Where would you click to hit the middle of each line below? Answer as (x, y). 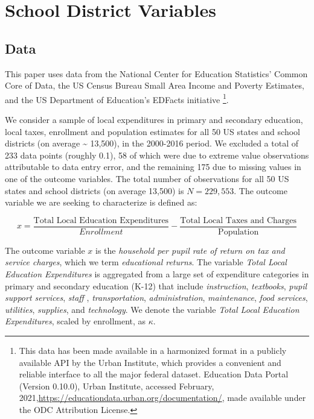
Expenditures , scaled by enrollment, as (75, 321)
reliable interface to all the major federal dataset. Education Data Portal (154, 374)
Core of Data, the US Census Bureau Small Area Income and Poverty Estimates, (155, 85)
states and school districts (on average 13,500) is (95, 190)
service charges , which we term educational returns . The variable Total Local (146, 262)
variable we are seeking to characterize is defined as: (101, 202)
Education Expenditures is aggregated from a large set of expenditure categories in (157, 274)
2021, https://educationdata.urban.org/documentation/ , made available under (162, 398)
